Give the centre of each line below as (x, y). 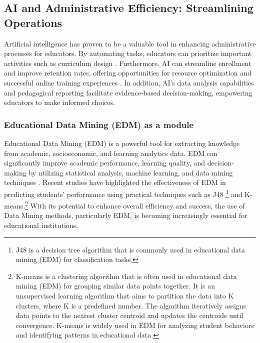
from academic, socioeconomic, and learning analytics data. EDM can (111, 153)
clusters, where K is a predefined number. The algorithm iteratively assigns (131, 305)
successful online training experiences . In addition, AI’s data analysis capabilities (129, 82)
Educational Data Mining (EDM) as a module (99, 124)
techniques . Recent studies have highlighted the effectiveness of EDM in (115, 182)
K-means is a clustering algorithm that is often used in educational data (126, 276)
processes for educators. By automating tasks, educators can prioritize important (128, 53)
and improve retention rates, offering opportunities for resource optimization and (128, 73)
